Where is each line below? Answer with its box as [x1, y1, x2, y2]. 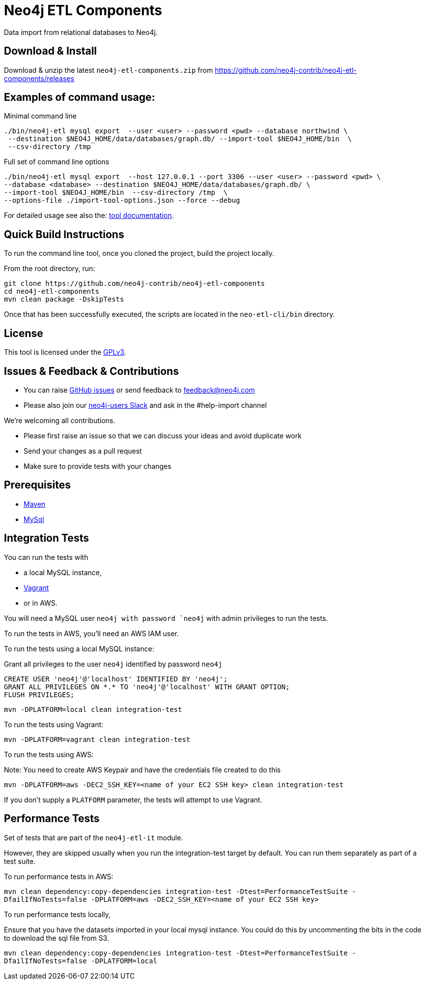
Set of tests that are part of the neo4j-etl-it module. [4, 833, 183, 842]
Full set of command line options [4, 157, 110, 166]
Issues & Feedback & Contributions [4, 365, 179, 377]
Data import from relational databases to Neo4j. [4, 28, 158, 36]
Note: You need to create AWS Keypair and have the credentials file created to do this [4, 765, 281, 774]
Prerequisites [4, 479, 71, 492]
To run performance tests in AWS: [4, 872, 113, 881]
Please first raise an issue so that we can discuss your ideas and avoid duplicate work [24, 431, 302, 440]
